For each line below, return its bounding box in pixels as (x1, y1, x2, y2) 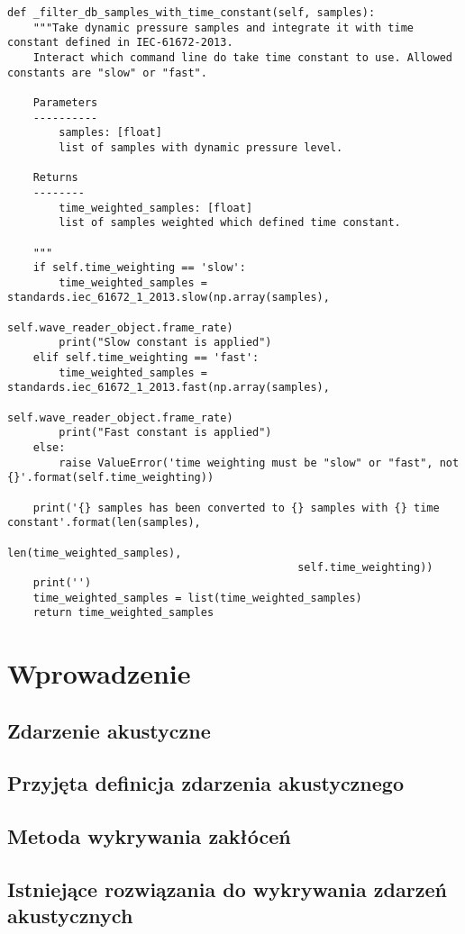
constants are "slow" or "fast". (7, 66, 207, 79)
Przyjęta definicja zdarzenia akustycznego (7, 769, 404, 797)
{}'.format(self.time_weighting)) (7, 471, 214, 485)
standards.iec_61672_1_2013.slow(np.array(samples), (7, 291, 330, 304)
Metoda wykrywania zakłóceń (7, 822, 291, 850)
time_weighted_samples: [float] (59, 201, 253, 214)
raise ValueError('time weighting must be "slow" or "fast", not (59, 456, 460, 469)
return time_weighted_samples (32, 606, 214, 620)
